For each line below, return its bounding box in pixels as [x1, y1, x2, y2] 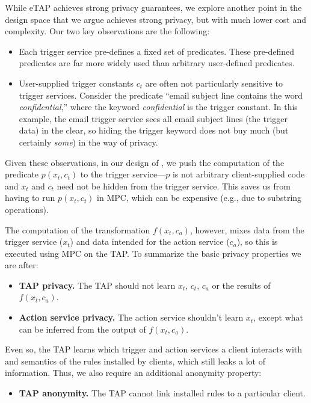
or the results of [212, 278, 271, 291]
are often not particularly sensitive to [145, 76, 283, 89]
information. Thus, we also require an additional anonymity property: [5, 366, 262, 379]
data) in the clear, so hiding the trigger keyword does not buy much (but [19, 124, 289, 137]
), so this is [236, 235, 278, 248]
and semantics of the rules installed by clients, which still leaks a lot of [5, 354, 265, 367]
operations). [5, 203, 49, 215]
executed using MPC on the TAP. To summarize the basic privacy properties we [5, 247, 301, 259]
